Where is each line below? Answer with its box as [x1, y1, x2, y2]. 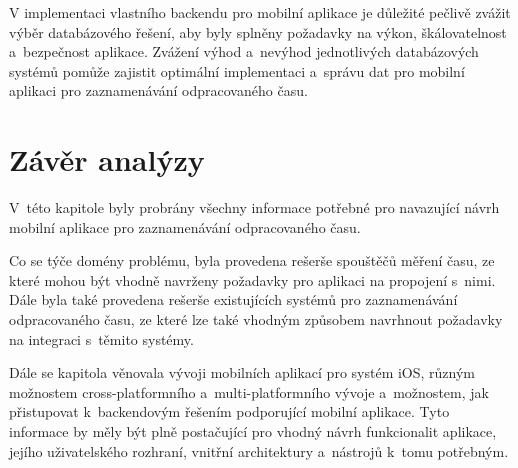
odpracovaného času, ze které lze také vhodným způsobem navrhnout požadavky [9, 309, 503, 330]
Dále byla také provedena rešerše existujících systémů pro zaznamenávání [9, 289, 458, 310]
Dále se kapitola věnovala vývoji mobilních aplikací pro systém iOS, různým [9, 362, 476, 383]
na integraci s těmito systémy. [9, 328, 194, 349]
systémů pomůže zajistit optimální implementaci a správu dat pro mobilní [9, 60, 465, 81]
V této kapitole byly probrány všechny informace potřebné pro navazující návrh [9, 197, 500, 218]
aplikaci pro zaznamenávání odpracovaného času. [9, 80, 308, 101]
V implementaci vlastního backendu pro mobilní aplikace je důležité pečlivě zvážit [9, 2, 511, 22]
